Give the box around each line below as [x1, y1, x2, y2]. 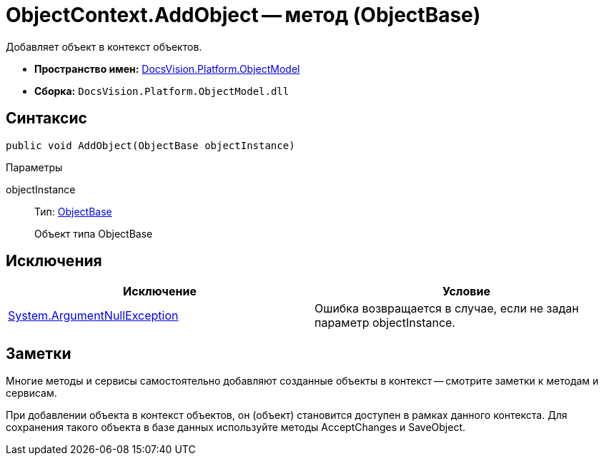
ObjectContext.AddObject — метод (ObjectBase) [6, 3, 481, 27]
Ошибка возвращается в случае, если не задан [315, 301, 579, 316]
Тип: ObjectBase [34, 205, 112, 218]
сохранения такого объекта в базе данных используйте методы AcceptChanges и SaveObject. [6, 421, 466, 434]
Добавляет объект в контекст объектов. [6, 40, 202, 53]
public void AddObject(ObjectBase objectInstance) [6, 139, 295, 151]
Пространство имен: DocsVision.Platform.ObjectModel [34, 62, 300, 75]
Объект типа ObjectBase [34, 227, 153, 240]
